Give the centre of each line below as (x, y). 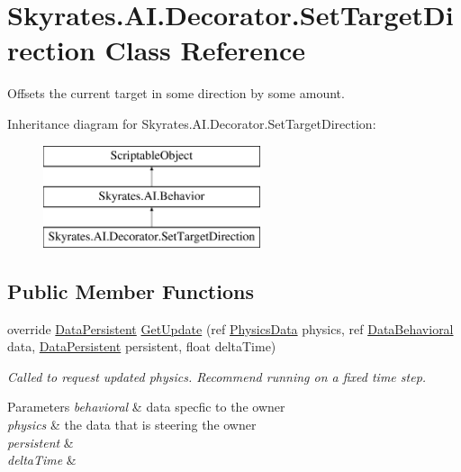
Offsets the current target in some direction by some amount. (176, 93)
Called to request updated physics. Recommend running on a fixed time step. (217, 376)
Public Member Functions (131, 290)
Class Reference (205, 50)
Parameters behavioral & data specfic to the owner (146, 407)
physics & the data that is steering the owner (132, 425)
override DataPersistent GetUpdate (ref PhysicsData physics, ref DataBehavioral (230, 328)
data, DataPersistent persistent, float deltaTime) (142, 346)
